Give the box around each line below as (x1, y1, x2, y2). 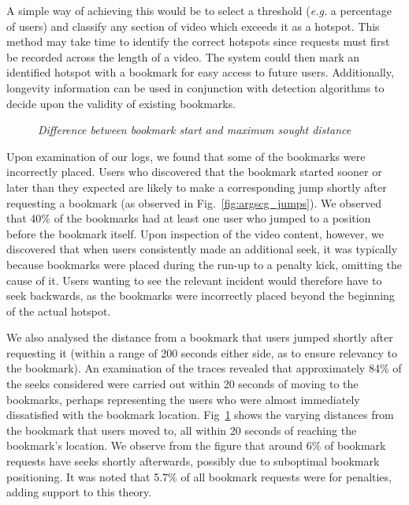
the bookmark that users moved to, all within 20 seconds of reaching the (6, 421, 357, 438)
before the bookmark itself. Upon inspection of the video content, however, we (6, 225, 384, 241)
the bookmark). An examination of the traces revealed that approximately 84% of (6, 360, 402, 376)
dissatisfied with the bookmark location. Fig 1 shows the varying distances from (6, 406, 394, 423)
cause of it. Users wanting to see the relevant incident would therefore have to (6, 271, 382, 288)
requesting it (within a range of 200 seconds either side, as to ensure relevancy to (6, 344, 398, 361)
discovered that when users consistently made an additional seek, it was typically (6, 241, 398, 257)
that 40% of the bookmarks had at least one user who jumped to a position (6, 210, 371, 226)
